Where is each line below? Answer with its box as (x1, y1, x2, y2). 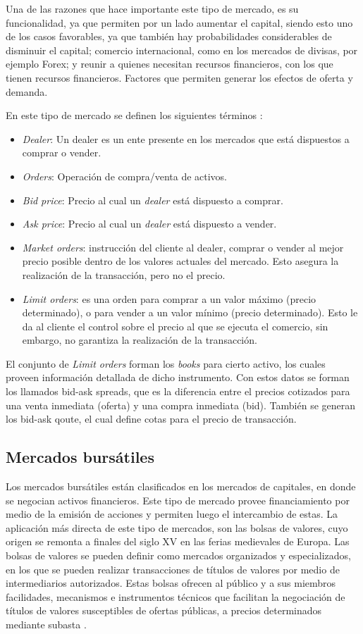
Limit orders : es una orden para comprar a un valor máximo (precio (22, 291, 316, 306)
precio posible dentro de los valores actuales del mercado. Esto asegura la (22, 254, 339, 268)
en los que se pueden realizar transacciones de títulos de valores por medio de (6, 561, 340, 576)
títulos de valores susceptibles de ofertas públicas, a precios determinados (6, 603, 322, 618)
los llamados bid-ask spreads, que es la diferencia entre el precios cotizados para (6, 384, 350, 399)
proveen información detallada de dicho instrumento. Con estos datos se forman (6, 370, 350, 385)
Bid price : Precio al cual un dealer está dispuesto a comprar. (22, 192, 283, 207)
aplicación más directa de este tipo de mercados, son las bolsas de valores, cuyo (6, 520, 348, 535)
